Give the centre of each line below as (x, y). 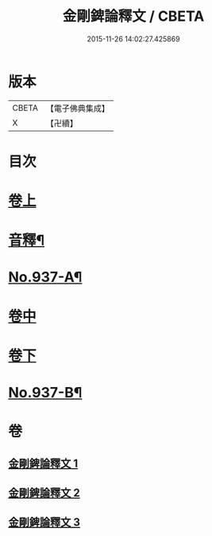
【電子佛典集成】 (77, 108)
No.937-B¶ (45, 393)
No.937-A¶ (45, 278)
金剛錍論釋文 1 (43, 463)
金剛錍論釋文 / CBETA (133, 16)
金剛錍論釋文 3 (44, 522)
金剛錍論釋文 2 (44, 493)
